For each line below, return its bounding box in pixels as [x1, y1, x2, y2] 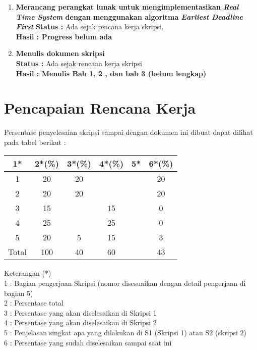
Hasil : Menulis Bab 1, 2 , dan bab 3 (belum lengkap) [16, 68, 207, 78]
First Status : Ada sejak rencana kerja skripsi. [16, 21, 164, 32]
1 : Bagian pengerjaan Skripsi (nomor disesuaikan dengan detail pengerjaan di [4, 278, 246, 288]
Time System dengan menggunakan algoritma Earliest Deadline [16, 11, 243, 22]
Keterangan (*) [4, 268, 51, 278]
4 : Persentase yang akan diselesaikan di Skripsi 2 [4, 317, 157, 328]
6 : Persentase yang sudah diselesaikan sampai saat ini [4, 337, 172, 347]
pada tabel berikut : [4, 136, 66, 147]
